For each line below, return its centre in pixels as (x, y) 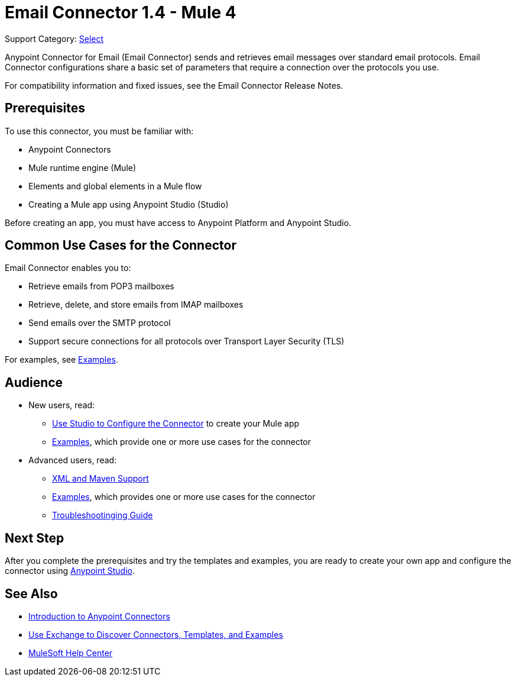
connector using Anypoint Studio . (70, 571)
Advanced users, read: (73, 460)
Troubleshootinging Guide (103, 515)
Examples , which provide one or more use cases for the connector (182, 442)
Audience (34, 382)
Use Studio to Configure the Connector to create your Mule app (176, 424)
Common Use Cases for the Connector (121, 246)
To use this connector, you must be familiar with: (99, 131)
